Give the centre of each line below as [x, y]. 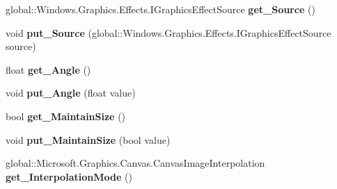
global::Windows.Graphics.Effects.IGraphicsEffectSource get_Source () [160, 9]
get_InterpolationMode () [69, 176]
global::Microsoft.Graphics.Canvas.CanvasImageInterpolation [135, 163]
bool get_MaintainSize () [66, 116]
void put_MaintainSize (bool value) [88, 139]
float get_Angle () [48, 69]
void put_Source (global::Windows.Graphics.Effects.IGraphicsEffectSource [168, 32]
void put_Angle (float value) [71, 93]
